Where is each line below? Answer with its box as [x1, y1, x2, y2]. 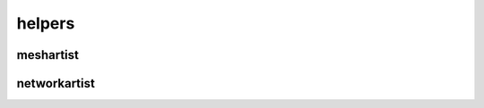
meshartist [16, 47, 80, 62]
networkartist [16, 76, 96, 91]
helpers [16, 13, 75, 33]
